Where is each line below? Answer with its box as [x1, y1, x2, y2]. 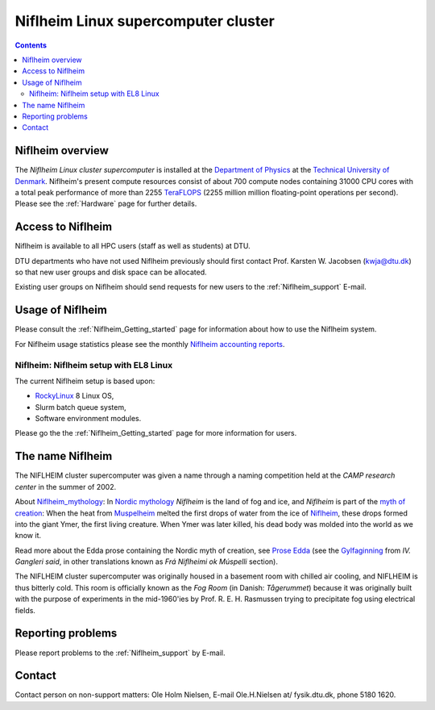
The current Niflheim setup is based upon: [14, 376, 155, 386]
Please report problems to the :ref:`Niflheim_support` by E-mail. [14, 648, 226, 658]
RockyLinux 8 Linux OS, [35, 391, 114, 401]
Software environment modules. [35, 414, 142, 424]
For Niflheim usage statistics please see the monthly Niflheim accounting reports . [14, 339, 285, 349]
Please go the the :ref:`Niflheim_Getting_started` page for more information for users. [14, 428, 297, 438]
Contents [14, 40, 48, 50]
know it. [14, 531, 42, 541]
